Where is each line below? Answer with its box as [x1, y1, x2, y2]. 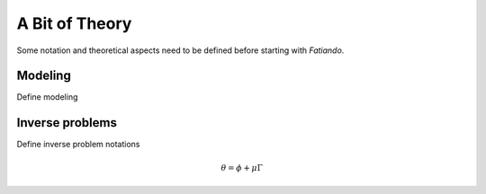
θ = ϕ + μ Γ [220, 163, 263, 172]
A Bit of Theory [16, 13, 132, 33]
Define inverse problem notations [16, 139, 140, 150]
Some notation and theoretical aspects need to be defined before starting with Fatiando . [16, 45, 345, 56]
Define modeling [16, 92, 78, 102]
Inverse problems [16, 115, 117, 130]
